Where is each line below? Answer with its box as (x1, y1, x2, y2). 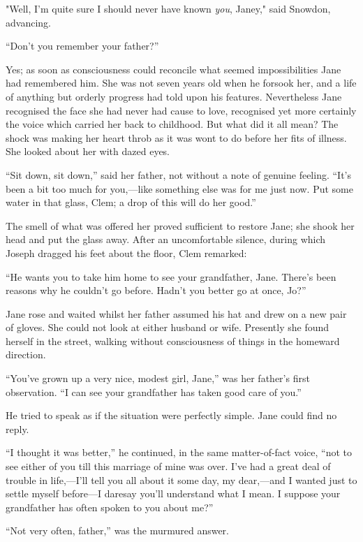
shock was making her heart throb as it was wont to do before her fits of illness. (6, 130, 347, 145)
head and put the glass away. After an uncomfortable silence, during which (6, 232, 326, 247)
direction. (6, 347, 46, 362)
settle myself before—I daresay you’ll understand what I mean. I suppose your (6, 486, 341, 501)
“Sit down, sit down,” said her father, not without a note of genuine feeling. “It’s (6, 167, 351, 182)
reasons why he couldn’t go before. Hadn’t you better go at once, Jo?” (6, 283, 306, 298)
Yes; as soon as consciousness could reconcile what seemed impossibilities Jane (6, 61, 341, 76)
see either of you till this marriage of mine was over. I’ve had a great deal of (6, 459, 331, 474)
